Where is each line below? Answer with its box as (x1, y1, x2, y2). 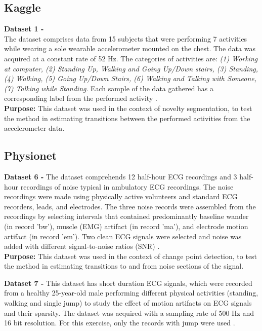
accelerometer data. (4, 123, 65, 133)
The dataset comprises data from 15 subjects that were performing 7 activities (4, 33, 247, 44)
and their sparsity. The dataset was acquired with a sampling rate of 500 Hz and (4, 307, 254, 318)
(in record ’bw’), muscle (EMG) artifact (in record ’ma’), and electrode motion (4, 220, 248, 231)
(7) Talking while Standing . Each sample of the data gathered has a (4, 83, 214, 93)
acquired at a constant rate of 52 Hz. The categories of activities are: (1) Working (4, 53, 258, 63)
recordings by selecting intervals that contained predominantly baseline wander (4, 211, 249, 222)
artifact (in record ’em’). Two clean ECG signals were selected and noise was (4, 231, 242, 241)
